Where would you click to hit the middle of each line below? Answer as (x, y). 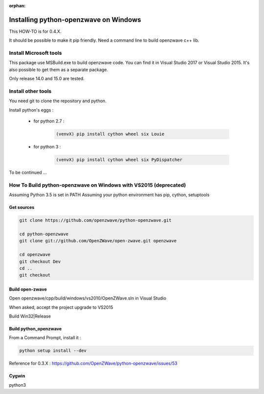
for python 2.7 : (49, 121)
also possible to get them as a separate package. (59, 70)
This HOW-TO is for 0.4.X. (35, 31)
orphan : (17, 6)
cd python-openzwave (44, 234)
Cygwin (17, 376)
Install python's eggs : (31, 110)
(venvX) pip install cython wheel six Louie (110, 134)
